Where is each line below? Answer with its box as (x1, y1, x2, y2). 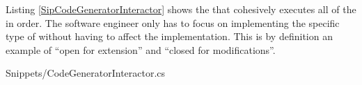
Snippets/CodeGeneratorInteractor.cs (6, 66, 166, 80)
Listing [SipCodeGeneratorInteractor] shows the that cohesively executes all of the (6, 2, 356, 16)
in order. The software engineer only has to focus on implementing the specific (6, 15, 340, 30)
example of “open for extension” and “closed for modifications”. (6, 42, 276, 57)
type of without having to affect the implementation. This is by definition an (6, 29, 333, 44)
